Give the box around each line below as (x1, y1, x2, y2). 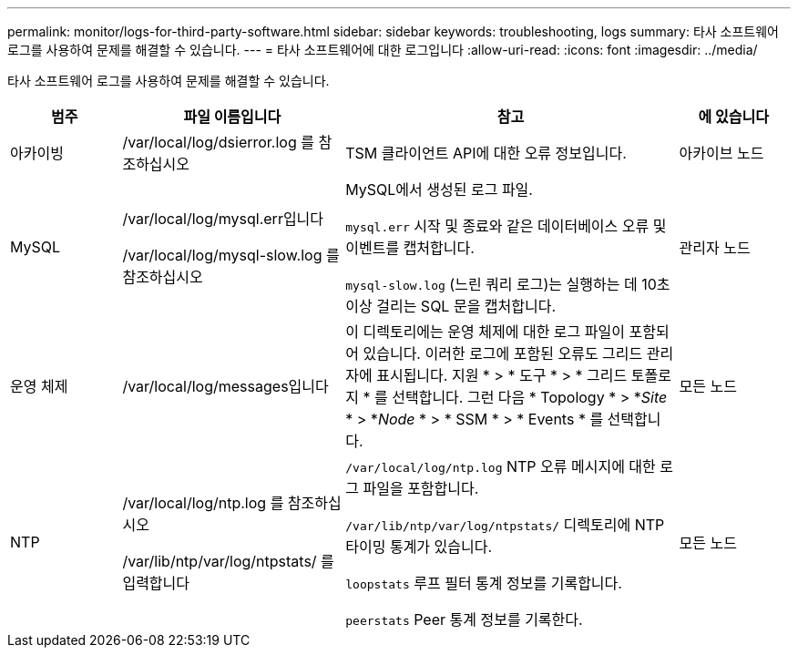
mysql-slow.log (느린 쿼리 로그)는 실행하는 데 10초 (345, 275, 670, 293)
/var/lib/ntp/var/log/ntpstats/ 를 (122, 552, 334, 570)
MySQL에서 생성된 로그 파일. (345, 180, 533, 199)
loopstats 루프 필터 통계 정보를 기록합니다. (345, 574, 622, 592)
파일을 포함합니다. (363, 479, 479, 497)
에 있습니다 (698, 107, 769, 126)
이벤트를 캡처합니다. (345, 239, 475, 257)
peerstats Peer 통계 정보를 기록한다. (345, 610, 583, 629)
